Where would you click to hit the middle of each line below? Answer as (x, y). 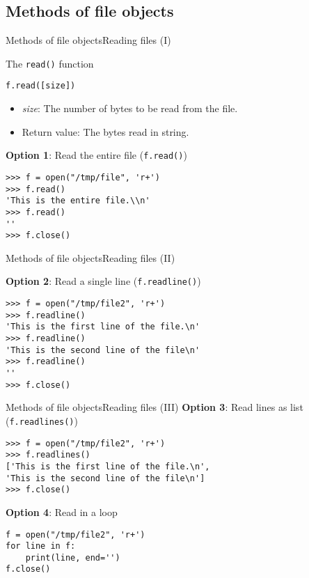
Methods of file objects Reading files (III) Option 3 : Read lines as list (154, 407)
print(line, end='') (73, 557)
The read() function (50, 63)
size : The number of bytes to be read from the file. (130, 108)
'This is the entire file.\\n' (78, 201)
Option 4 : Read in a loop (62, 511)
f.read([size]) (41, 86)
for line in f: (41, 546)
